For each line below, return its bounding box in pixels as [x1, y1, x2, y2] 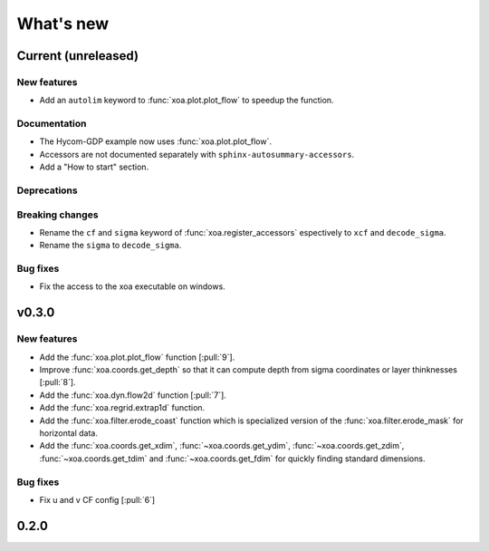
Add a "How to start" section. [39, 161, 149, 172]
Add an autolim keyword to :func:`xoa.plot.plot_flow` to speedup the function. [39, 95, 334, 106]
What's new [16, 14, 110, 34]
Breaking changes [16, 208, 99, 221]
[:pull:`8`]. [39, 377, 76, 388]
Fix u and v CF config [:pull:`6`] [39, 494, 156, 505]
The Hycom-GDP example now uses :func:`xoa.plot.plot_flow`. [39, 136, 272, 147]
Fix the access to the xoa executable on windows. [39, 281, 225, 292]
